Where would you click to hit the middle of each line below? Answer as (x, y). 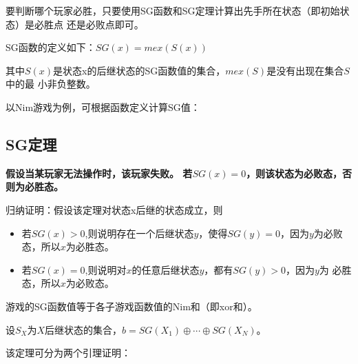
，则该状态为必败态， (294, 173)
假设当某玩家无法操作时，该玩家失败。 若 (99, 173)
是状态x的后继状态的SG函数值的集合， (139, 70)
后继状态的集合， (84, 329)
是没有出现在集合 (305, 70)
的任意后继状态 (166, 269)
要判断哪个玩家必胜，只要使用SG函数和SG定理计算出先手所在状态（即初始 (173, 10)
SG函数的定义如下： (51, 47)
